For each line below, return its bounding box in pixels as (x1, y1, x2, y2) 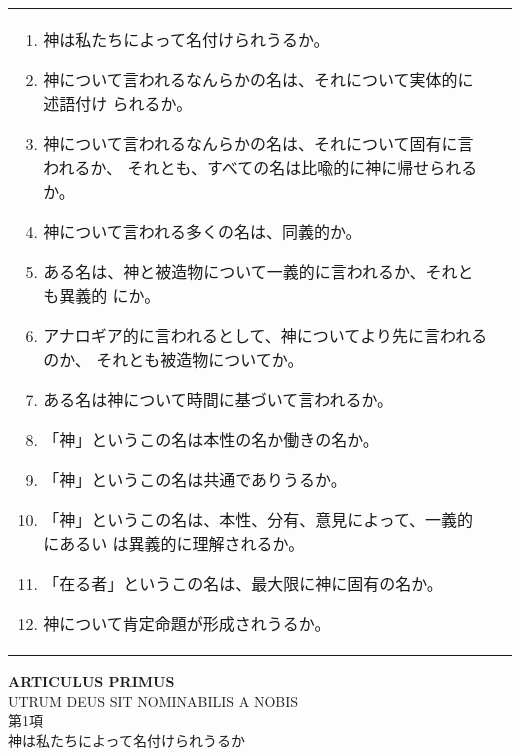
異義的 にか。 (59, 284, 161, 307)
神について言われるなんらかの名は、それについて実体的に (43, 68, 474, 91)
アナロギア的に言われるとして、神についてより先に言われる (43, 324, 488, 347)
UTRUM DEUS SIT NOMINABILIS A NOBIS (8, 690, 299, 711)
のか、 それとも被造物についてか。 (43, 348, 304, 371)
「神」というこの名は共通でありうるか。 (43, 468, 347, 491)
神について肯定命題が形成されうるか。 (43, 612, 331, 635)
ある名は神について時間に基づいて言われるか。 (43, 388, 394, 411)
